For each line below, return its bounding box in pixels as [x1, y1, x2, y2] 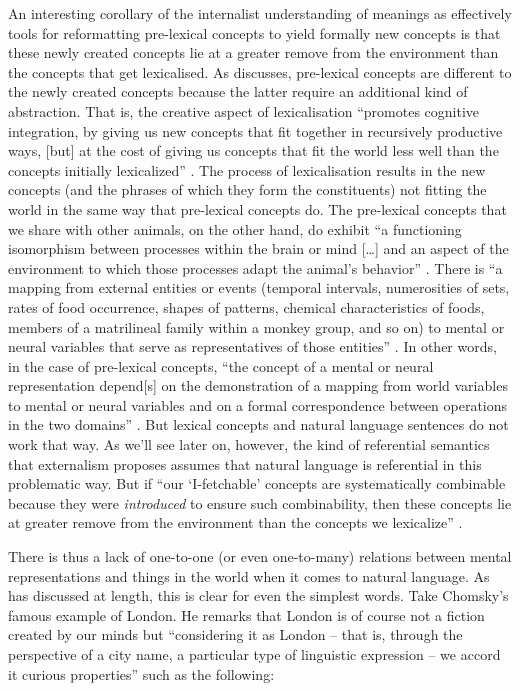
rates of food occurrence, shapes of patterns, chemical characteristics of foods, [8, 296, 485, 317]
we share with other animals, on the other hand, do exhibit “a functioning [8, 218, 462, 239]
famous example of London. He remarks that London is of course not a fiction [8, 604, 485, 625]
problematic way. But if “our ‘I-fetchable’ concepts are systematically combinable [8, 473, 506, 494]
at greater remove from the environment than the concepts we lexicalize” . [8, 512, 463, 533]
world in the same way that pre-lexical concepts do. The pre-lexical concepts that [8, 198, 507, 219]
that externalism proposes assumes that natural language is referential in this [8, 453, 482, 474]
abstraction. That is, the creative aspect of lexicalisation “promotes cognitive [8, 100, 480, 121]
